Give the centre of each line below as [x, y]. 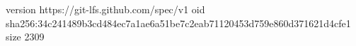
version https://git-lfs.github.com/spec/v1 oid [105, 9]
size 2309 [25, 37]
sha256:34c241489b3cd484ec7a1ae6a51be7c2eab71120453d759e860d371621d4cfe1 [178, 23]
